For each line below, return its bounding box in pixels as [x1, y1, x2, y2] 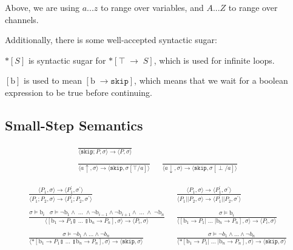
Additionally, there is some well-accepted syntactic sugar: [5, 33, 217, 46]
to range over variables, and [100, 1, 204, 13]
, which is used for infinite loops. [153, 53, 275, 66]
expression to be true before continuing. [5, 86, 152, 98]
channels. [5, 13, 39, 25]
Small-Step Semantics [5, 115, 143, 134]
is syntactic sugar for [28, 53, 106, 66]
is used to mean [24, 74, 82, 87]
